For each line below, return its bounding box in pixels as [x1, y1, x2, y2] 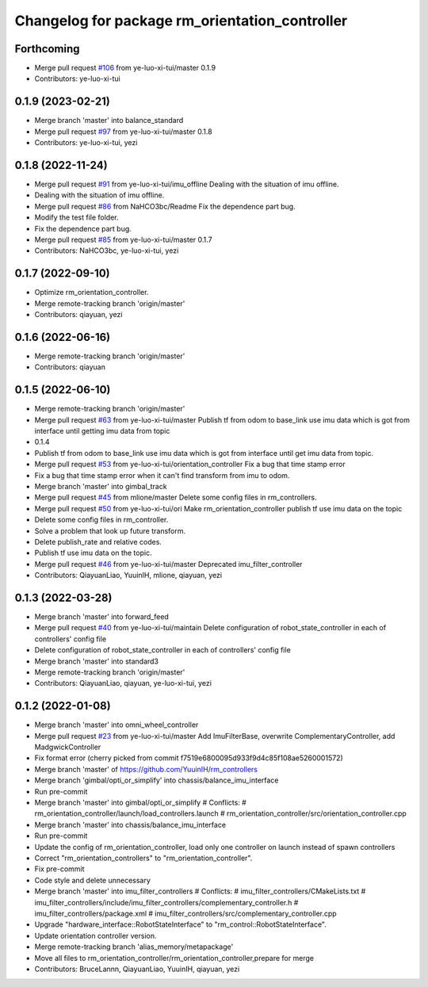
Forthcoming [14, 42, 80, 55]
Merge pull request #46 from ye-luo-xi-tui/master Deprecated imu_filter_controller [34, 559, 303, 568]
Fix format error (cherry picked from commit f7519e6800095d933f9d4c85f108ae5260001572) [34, 753, 344, 763]
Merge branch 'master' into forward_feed [34, 612, 170, 622]
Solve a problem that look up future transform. [34, 526, 186, 535]
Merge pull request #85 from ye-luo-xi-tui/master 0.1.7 [34, 235, 213, 244]
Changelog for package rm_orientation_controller [14, 12, 348, 29]
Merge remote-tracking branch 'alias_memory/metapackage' [34, 942, 234, 951]
